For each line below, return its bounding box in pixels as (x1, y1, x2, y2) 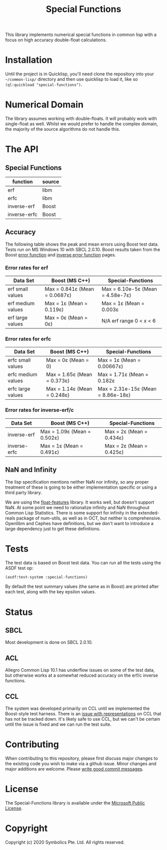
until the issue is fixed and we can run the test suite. (5, 721, 112, 727)
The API (5, 144, 39, 155)
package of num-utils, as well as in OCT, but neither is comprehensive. (16, 515, 162, 521)
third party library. (5, 489, 42, 495)
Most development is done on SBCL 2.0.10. (5, 639, 93, 645)
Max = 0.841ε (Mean (44, 285, 94, 292)
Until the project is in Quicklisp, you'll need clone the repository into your (5, 71, 154, 77)
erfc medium (7, 371, 37, 378)
